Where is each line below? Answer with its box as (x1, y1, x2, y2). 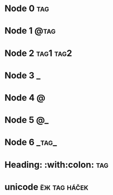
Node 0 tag (4, 3, 49, 14)
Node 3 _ (4, 70, 41, 81)
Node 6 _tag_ (4, 137, 57, 148)
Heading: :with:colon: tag (4, 159, 109, 170)
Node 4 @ (4, 92, 46, 103)
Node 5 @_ (4, 115, 49, 126)
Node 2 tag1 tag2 (4, 47, 73, 58)
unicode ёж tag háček (4, 181, 89, 193)
